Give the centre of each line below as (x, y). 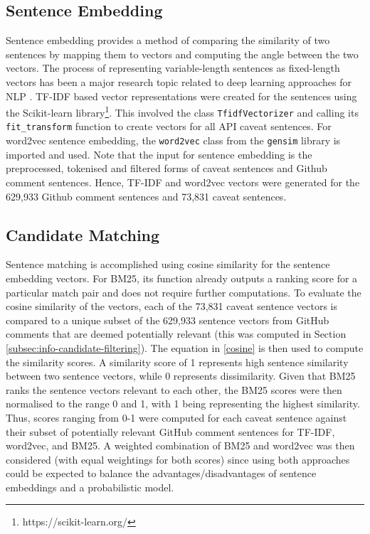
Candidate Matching (83, 234)
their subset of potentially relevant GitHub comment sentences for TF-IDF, (170, 431)
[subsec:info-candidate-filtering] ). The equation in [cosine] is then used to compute (185, 347)
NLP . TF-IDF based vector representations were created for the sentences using (181, 96)
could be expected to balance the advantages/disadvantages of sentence (161, 473)
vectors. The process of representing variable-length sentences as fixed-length (173, 68)
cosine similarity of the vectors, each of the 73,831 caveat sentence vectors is (171, 306)
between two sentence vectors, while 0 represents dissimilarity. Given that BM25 (181, 376)
